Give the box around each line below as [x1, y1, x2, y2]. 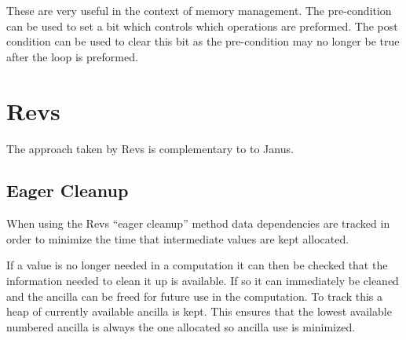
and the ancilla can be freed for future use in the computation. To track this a [6, 287, 383, 304]
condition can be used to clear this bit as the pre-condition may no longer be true [6, 33, 400, 49]
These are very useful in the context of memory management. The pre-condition [6, 2, 392, 18]
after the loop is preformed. [6, 48, 138, 64]
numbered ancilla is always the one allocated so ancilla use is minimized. [6, 318, 356, 335]
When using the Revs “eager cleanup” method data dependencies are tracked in [6, 215, 390, 232]
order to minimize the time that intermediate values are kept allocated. [6, 230, 349, 247]
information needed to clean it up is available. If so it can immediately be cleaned [6, 272, 399, 289]
